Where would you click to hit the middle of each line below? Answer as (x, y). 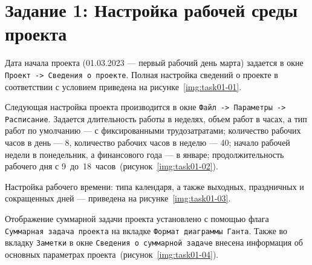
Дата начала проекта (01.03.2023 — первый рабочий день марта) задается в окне (154, 63)
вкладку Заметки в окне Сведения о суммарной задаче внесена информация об (154, 242)
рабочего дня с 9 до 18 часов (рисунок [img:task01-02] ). (112, 166)
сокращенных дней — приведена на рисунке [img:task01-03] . (118, 198)
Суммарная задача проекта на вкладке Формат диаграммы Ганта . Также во (146, 230)
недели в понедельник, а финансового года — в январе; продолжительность (145, 154)
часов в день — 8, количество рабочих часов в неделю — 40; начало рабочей (148, 142)
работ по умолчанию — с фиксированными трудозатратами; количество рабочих (153, 130)
